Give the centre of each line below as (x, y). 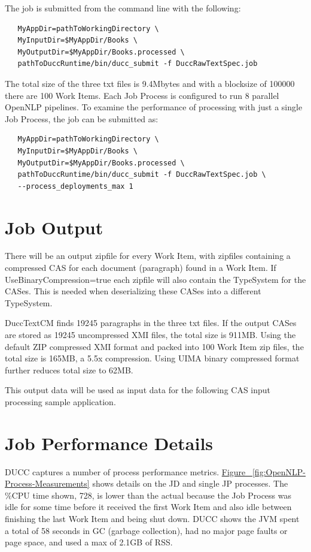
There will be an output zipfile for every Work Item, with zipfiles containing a (148, 256)
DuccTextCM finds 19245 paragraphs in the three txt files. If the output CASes (151, 323)
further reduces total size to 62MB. (69, 369)
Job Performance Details (109, 443)
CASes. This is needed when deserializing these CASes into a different (133, 291)
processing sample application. (60, 401)
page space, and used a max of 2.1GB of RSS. (89, 542)
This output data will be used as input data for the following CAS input (138, 390)
